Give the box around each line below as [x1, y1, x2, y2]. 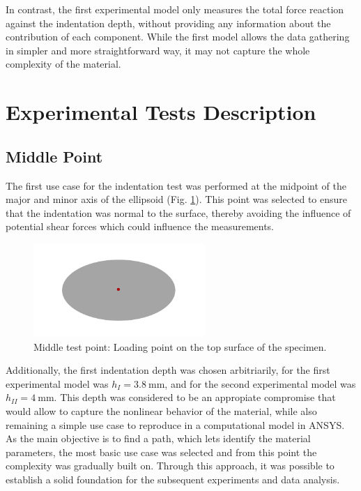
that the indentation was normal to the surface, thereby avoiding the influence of [6, 205, 351, 220]
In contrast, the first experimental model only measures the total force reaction [6, 2, 344, 16]
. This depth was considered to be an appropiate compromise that [54, 390, 336, 405]
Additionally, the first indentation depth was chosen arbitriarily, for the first [6, 363, 330, 377]
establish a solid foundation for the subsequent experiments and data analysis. [6, 472, 340, 487]
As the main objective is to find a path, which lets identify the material [6, 431, 311, 446]
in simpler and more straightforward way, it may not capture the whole [6, 43, 310, 57]
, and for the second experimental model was [164, 376, 356, 391]
